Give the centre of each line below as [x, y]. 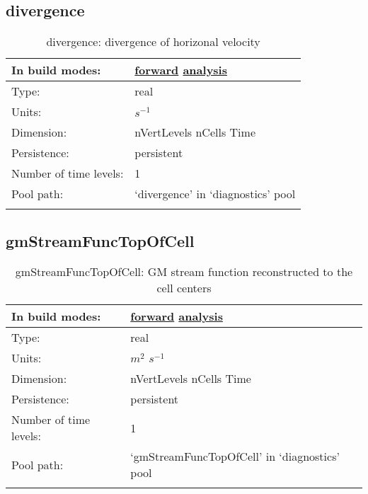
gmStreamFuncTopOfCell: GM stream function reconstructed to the [184, 272]
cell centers [184, 288]
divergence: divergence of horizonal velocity [153, 42]
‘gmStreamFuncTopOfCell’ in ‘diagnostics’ [235, 456]
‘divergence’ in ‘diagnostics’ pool [215, 194]
